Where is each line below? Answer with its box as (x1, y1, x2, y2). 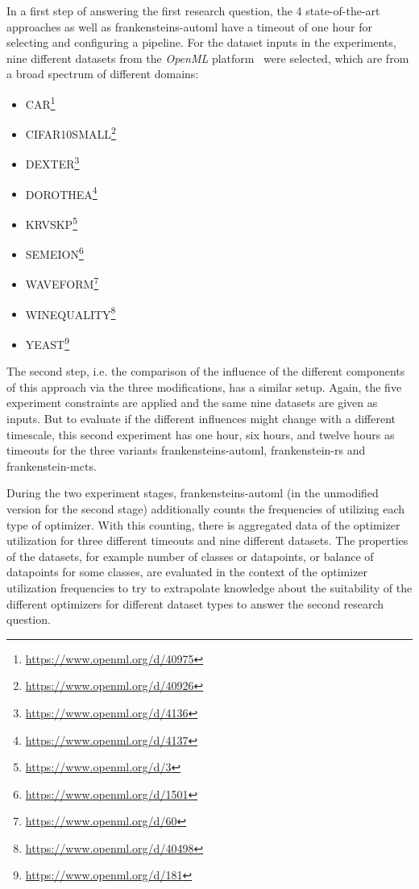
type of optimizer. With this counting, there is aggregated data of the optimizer (6, 516, 400, 533)
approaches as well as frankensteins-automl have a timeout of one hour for (6, 18, 372, 35)
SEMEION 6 (25, 243, 84, 262)
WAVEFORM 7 (25, 273, 99, 293)
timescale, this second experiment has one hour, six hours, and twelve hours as (6, 426, 395, 442)
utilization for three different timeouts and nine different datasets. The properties (6, 532, 409, 549)
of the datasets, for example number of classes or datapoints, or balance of (6, 547, 374, 564)
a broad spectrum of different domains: (6, 65, 199, 82)
